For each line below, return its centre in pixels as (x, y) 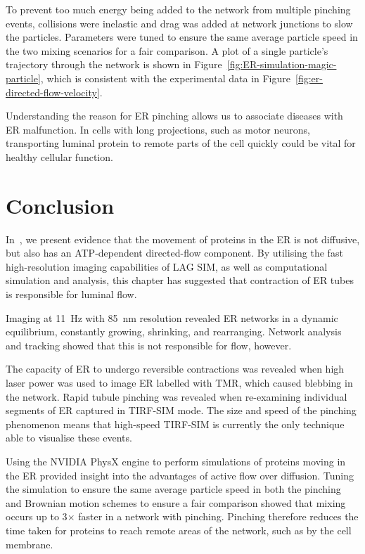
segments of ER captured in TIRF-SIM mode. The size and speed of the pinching (181, 410)
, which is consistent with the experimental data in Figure (165, 78)
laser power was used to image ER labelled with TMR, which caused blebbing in (179, 382)
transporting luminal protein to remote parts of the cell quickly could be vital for (181, 143)
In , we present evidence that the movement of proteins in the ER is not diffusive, (183, 239)
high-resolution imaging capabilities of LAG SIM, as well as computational (167, 266)
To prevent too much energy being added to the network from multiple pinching (178, 9)
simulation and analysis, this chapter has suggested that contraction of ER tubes (180, 280)
